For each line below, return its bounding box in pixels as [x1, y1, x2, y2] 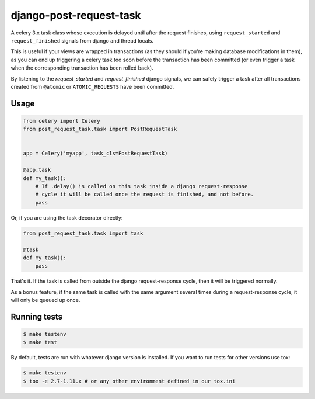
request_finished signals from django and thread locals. [10, 37, 154, 44]
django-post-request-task [10, 9, 141, 22]
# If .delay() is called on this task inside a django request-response [35, 183, 248, 190]
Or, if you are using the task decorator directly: [10, 214, 123, 221]
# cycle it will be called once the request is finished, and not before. [35, 191, 254, 198]
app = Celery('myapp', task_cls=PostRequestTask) [23, 150, 168, 157]
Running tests [10, 311, 63, 321]
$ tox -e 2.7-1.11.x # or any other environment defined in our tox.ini [23, 377, 236, 384]
